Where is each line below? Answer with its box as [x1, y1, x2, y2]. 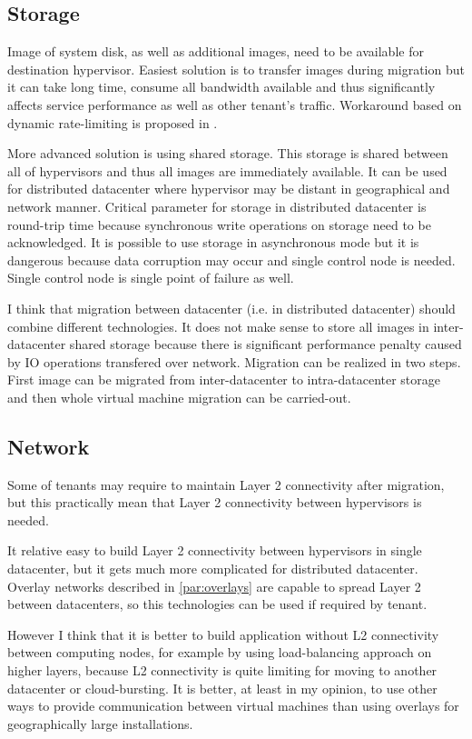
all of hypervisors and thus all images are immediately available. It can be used [7, 161, 447, 180]
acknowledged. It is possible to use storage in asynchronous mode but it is [7, 233, 419, 252]
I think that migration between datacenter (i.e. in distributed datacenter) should [7, 298, 456, 317]
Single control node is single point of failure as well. [7, 268, 294, 287]
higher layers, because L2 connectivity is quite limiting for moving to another [7, 661, 438, 680]
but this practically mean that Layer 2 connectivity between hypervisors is [7, 493, 422, 512]
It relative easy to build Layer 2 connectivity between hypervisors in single [7, 541, 422, 560]
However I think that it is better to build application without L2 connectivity [7, 624, 439, 644]
